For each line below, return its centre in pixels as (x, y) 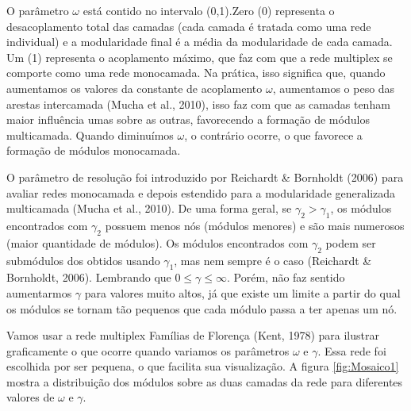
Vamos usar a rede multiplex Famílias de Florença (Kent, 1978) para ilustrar (193, 335)
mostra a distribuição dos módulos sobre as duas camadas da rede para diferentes (205, 381)
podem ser (351, 242)
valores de (31, 397)
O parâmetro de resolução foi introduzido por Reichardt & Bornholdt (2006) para (205, 177)
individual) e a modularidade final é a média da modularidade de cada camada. (200, 42)
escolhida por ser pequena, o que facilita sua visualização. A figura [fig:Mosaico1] (203, 366)
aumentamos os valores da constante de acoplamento (134, 88)
